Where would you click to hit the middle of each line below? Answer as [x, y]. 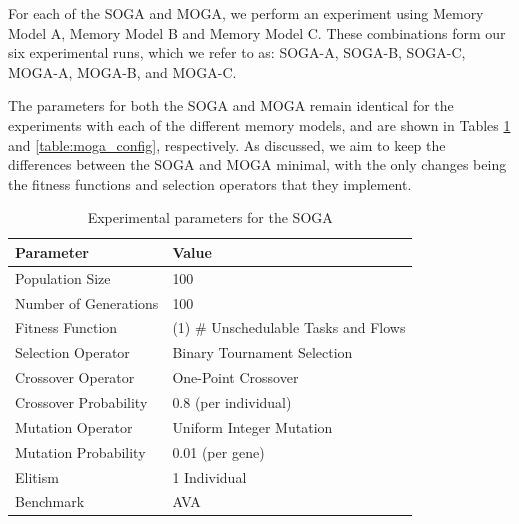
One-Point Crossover [235, 377]
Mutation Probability [80, 451]
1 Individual [209, 476]
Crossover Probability [81, 402]
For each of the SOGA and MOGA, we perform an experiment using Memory [246, 13]
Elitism [37, 476]
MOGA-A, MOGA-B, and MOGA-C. [122, 71]
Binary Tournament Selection [262, 352]
